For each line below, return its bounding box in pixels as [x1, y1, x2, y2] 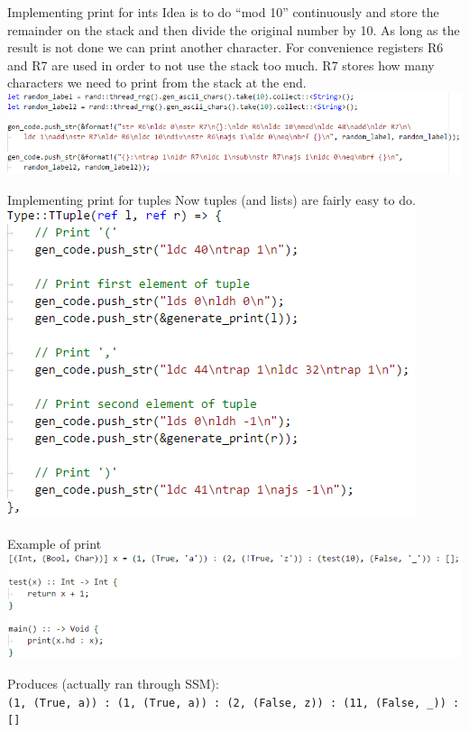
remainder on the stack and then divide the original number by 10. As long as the [7, 20, 460, 39]
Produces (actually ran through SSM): [7, 673, 219, 692]
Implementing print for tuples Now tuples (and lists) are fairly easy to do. [7, 190, 416, 208]
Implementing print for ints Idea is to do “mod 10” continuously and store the [7, 3, 439, 21]
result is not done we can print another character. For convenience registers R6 [7, 38, 444, 57]
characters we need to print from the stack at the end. [7, 73, 307, 92]
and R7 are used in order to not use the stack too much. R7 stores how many [7, 55, 435, 74]
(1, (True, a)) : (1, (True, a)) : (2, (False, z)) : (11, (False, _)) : [7, 696, 460, 709]
